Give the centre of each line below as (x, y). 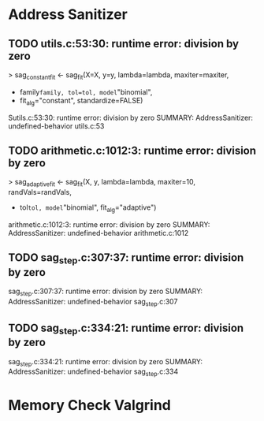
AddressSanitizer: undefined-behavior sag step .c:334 (93, 373)
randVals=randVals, (40, 192)
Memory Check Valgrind (89, 406)
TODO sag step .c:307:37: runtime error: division (126, 259)
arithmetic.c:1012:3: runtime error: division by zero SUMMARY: (109, 225)
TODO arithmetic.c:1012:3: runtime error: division (132, 150)
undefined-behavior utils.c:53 (56, 126)
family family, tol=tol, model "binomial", (86, 91)
